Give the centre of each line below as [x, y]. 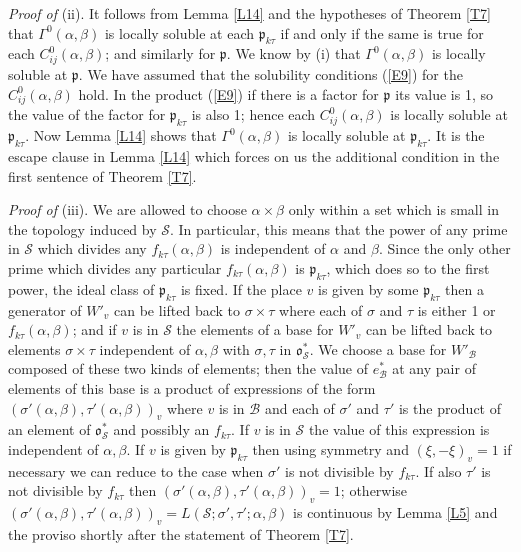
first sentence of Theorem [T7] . [102, 175]
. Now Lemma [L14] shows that [121, 135]
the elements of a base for [255, 329]
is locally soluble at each [179, 32]
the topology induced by [82, 228]
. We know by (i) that [293, 53]
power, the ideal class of [81, 288]
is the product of [449, 407]
